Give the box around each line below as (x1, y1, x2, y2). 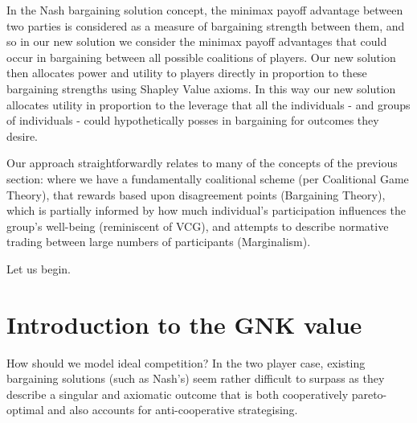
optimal (6, 401, 44, 418)
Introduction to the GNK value (6, 307, 362, 340)
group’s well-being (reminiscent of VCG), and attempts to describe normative (6, 217, 389, 234)
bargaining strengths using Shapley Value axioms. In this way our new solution (6, 80, 396, 97)
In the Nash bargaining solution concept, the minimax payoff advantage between (6, 2, 403, 18)
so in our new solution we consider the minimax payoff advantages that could (6, 33, 387, 50)
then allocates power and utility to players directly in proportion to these (6, 64, 367, 81)
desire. (6, 127, 39, 144)
